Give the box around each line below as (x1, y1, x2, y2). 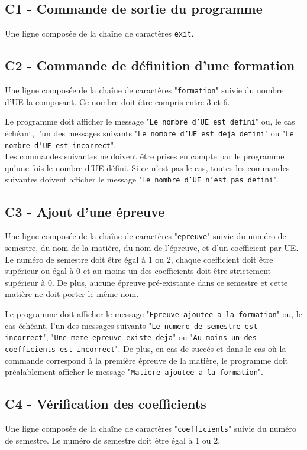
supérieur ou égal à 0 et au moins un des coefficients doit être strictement (5, 265, 272, 277)
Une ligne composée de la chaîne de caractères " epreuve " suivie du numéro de (5, 230, 286, 242)
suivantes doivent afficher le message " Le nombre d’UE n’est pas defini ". (5, 173, 279, 185)
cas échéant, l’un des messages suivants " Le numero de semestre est (5, 319, 258, 331)
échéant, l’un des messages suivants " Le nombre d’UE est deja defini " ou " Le (5, 126, 294, 139)
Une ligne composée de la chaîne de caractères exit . (5, 27, 194, 40)
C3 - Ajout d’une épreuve (5, 202, 165, 220)
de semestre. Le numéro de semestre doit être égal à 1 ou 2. (5, 433, 221, 446)
